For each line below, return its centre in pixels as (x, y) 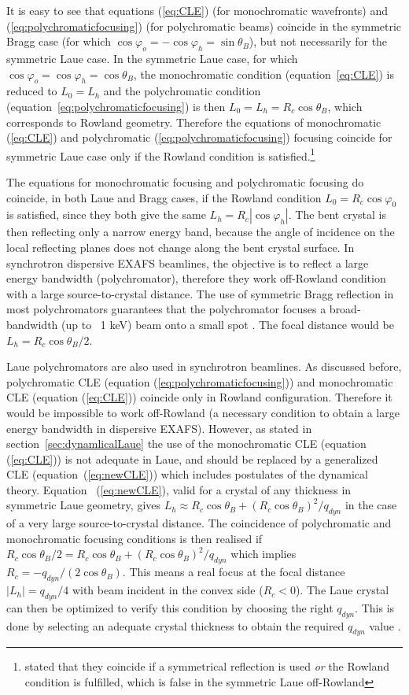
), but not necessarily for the (318, 41)
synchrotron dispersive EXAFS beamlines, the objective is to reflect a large (188, 262)
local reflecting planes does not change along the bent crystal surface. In (181, 247)
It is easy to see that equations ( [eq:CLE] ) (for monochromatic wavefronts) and (197, 10)
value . (385, 625)
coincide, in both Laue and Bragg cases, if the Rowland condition (164, 197)
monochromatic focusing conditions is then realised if (134, 538)
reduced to (32, 91)
